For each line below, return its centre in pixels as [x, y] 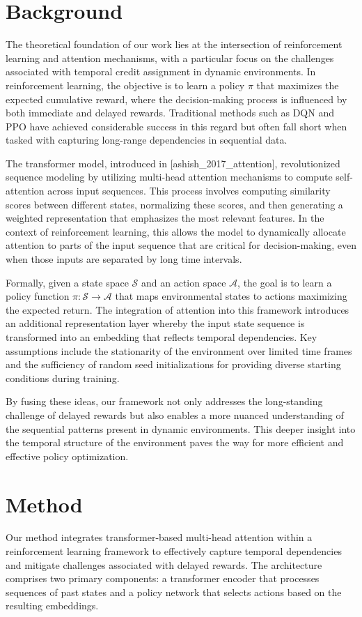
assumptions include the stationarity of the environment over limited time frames [179, 350]
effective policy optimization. [67, 456]
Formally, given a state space [67, 282]
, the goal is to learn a [285, 282]
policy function [38, 296]
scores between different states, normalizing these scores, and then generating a [174, 204]
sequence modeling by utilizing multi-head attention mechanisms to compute [169, 177]
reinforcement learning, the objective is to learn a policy [125, 85]
